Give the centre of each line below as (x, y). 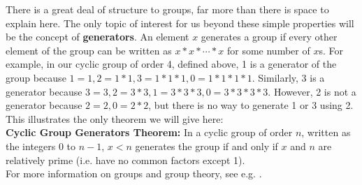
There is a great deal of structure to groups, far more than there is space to (167, 9)
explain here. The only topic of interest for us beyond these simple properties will (180, 23)
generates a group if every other (269, 37)
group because (36, 77)
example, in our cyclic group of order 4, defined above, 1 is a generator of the (171, 64)
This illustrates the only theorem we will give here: (115, 118)
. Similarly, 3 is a (288, 77)
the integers (31, 146)
